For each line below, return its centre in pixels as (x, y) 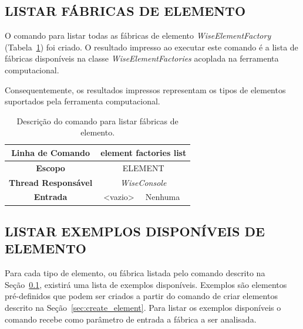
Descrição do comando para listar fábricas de (97, 121)
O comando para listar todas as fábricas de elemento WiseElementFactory (138, 35)
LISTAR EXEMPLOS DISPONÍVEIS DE (135, 231)
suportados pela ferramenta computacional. (83, 101)
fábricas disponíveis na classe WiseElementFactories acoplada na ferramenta (142, 58)
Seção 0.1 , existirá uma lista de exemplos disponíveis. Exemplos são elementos (146, 284)
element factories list (144, 152)
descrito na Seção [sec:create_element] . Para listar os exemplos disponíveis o (143, 307)
